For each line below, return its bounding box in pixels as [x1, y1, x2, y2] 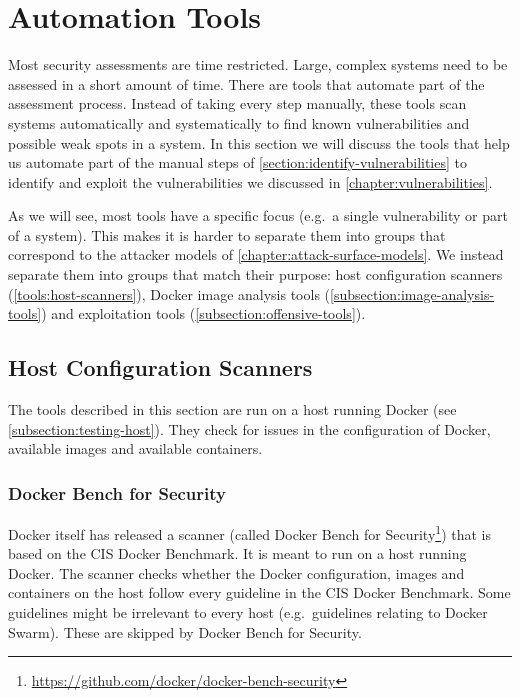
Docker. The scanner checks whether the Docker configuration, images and [8, 562, 465, 583]
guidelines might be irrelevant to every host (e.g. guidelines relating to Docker [8, 602, 488, 623]
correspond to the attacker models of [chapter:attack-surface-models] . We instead [8, 244, 504, 265]
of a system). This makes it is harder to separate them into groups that [8, 224, 446, 245]
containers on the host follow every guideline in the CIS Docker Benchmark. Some [8, 582, 511, 603]
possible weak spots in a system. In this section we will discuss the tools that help [8, 132, 510, 153]
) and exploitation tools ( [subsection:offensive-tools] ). [41, 303, 366, 324]
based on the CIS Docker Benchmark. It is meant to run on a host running [8, 543, 467, 564]
